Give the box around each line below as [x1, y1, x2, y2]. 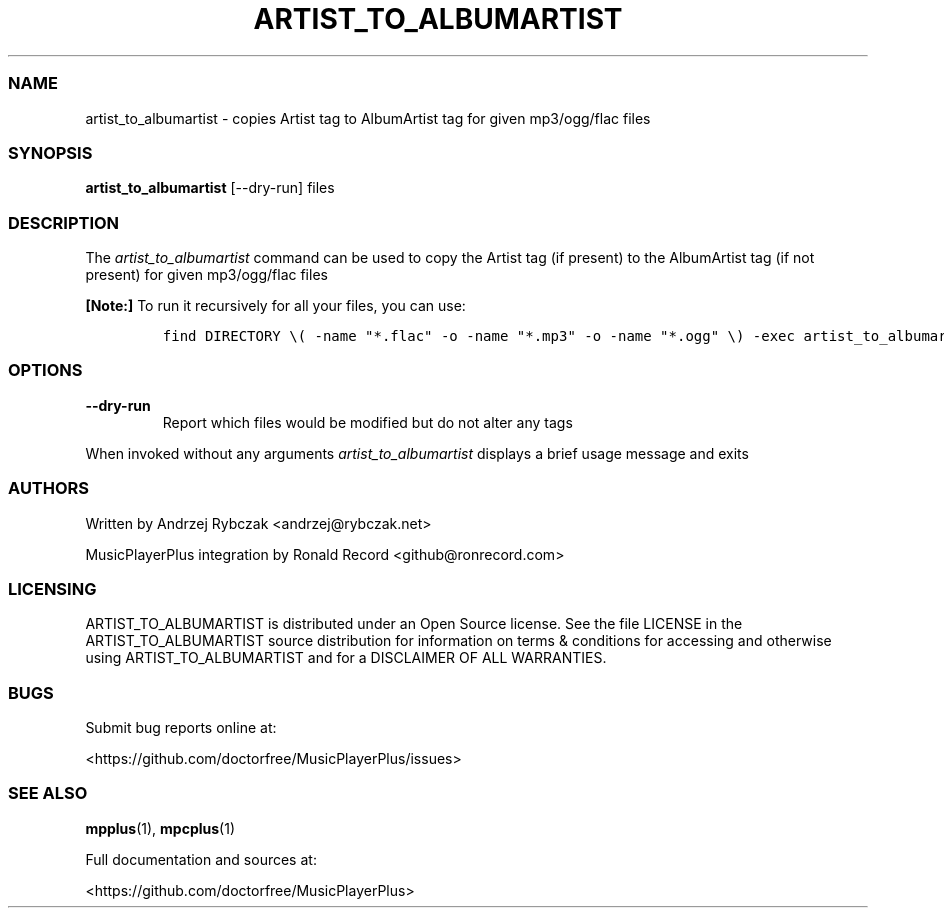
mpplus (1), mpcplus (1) [85, 819, 235, 837]
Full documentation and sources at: [85, 850, 317, 868]
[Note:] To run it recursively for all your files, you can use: [85, 297, 466, 314]
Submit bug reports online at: [85, 719, 277, 736]
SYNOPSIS [8, 142, 93, 163]
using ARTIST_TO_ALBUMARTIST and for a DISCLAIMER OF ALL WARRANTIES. [85, 649, 607, 667]
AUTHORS [8, 478, 90, 499]
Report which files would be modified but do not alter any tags [162, 413, 573, 431]
